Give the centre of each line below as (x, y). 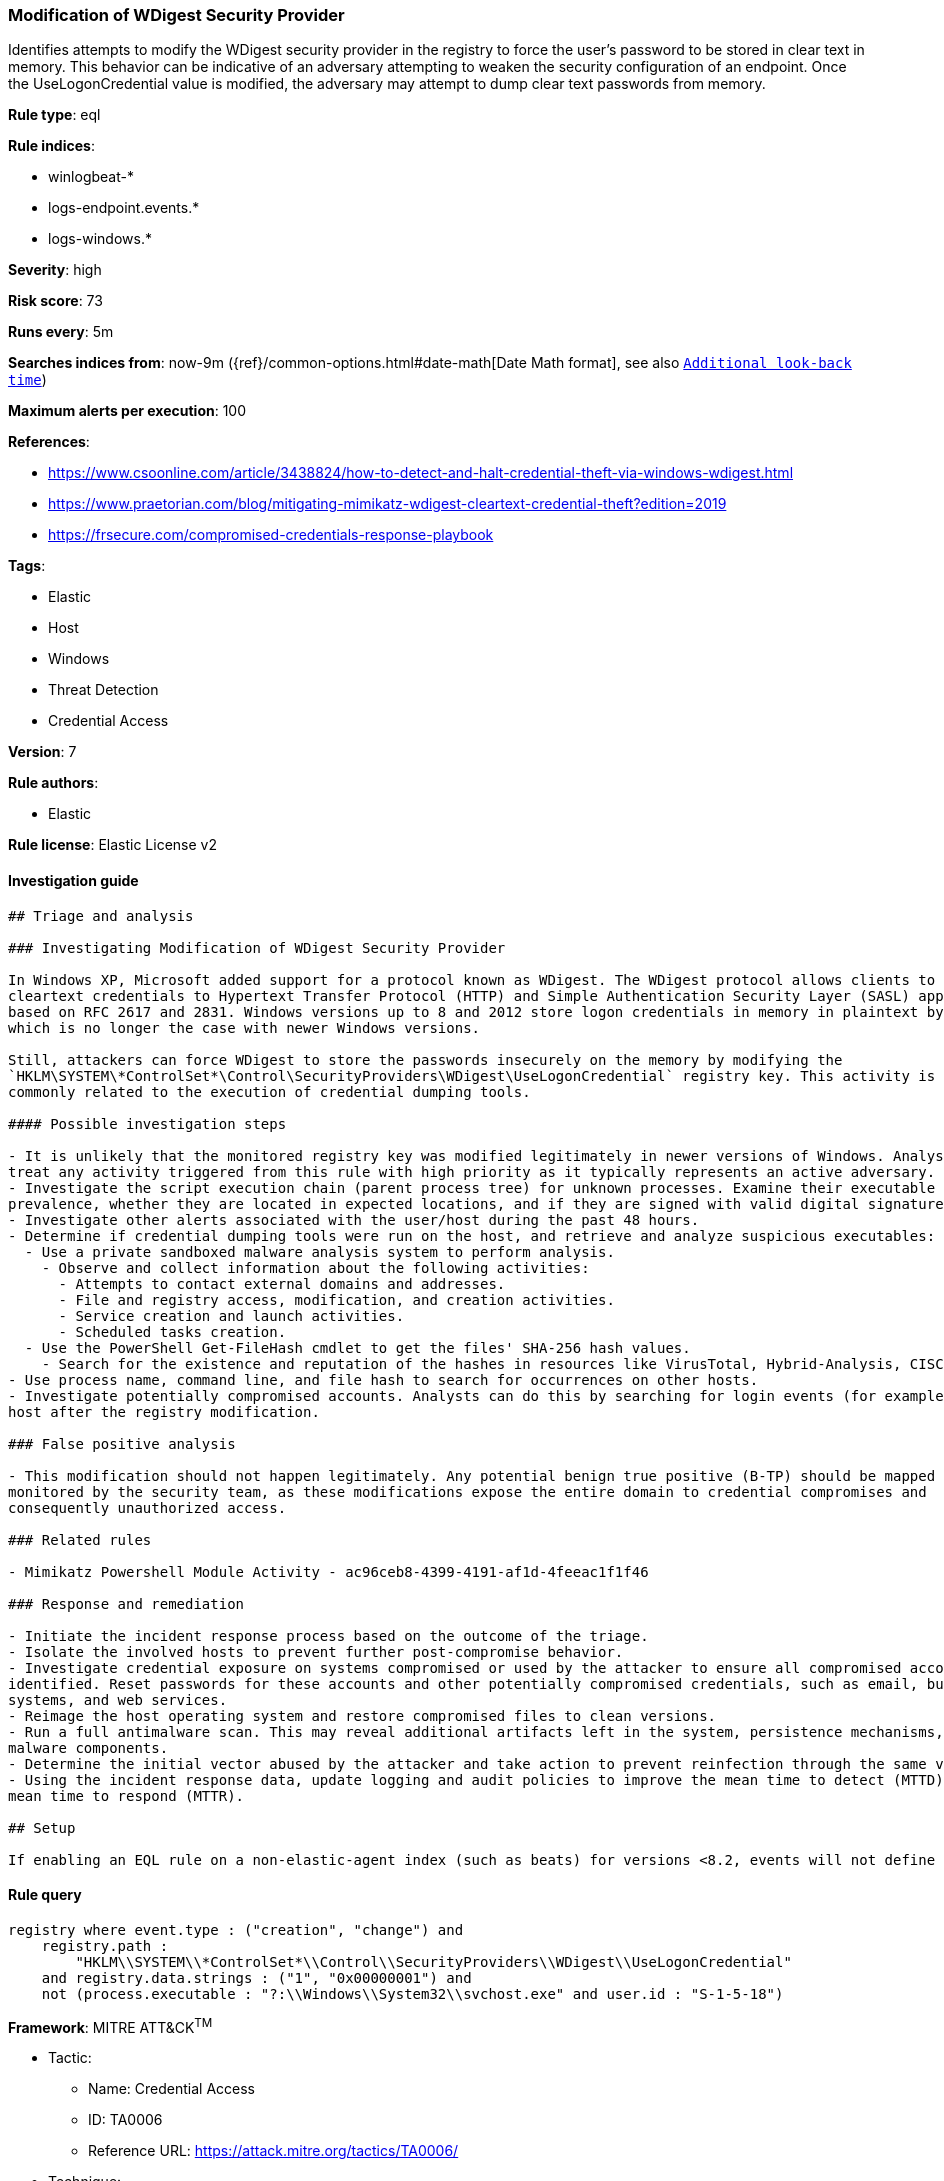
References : (49, 442)
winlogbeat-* (91, 177)
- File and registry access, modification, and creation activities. (336, 1299)
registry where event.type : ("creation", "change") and (236, 1929)
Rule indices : (51, 146)
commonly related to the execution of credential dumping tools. (269, 1091)
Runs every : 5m (61, 332)
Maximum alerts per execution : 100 (127, 411)
